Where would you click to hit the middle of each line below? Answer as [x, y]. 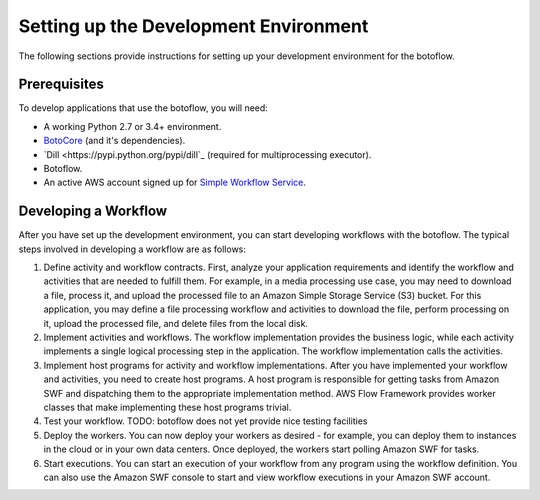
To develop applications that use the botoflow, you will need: [143, 108]
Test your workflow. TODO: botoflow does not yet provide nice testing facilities [205, 421]
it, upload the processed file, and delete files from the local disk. [176, 323]
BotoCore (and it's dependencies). [114, 141]
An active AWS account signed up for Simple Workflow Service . [175, 182]
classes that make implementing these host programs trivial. [167, 407]
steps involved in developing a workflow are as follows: [132, 249]
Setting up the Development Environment [193, 26]
